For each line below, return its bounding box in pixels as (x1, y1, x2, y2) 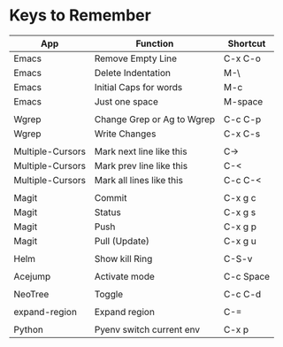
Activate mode (94, 270, 155, 282)
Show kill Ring (94, 252, 153, 265)
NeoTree (13, 288, 50, 300)
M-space (224, 95, 264, 107)
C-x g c (224, 191, 256, 204)
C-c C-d (224, 288, 262, 300)
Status (94, 205, 121, 218)
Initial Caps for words (94, 81, 183, 93)
